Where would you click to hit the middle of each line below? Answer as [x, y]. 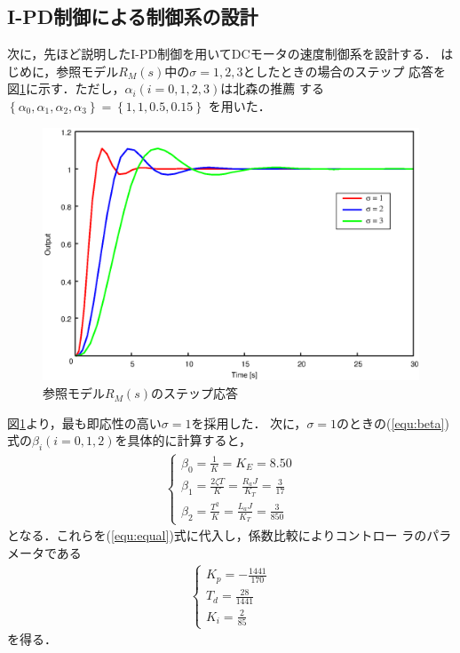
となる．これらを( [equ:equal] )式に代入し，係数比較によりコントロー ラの [217, 535]
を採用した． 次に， [249, 422]
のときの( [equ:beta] [391, 422]
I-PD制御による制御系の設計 [133, 16]
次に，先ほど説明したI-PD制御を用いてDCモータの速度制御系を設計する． [222, 54]
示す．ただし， [81, 88]
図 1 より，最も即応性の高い [84, 422]
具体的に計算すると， [189, 440]
